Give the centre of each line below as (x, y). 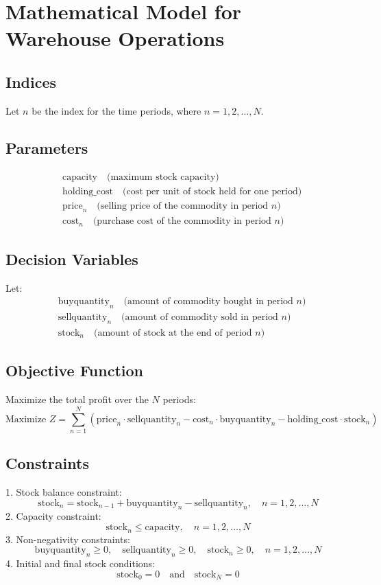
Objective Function (75, 370)
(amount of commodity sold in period (200, 318)
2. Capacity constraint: (53, 516)
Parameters (47, 147)
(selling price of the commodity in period (183, 206)
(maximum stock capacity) (163, 177)
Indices (31, 81)
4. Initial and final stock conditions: (80, 563)
